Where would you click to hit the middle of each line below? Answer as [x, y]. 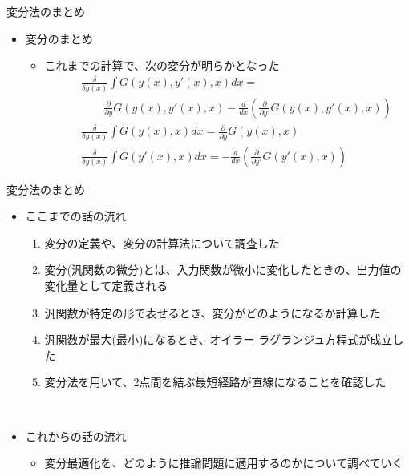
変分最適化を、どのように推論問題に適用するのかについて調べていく [224, 463]
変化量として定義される [106, 285]
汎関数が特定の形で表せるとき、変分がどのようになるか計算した [213, 312]
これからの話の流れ [76, 436]
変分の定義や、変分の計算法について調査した [162, 242]
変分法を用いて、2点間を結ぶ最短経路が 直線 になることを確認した [215, 382]
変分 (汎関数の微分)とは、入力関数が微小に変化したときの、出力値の [223, 270]
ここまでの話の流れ [76, 216]
